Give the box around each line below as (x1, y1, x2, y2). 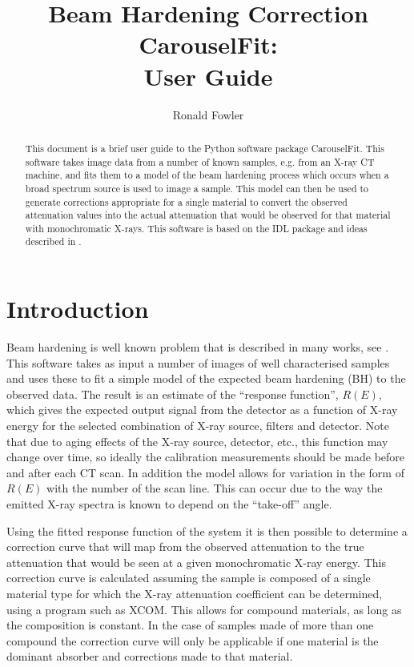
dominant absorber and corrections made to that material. (6, 648, 293, 665)
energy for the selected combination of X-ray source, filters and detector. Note (6, 417, 389, 434)
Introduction (6, 292, 149, 325)
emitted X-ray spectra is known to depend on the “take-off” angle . (6, 496, 332, 512)
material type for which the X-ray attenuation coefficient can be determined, (6, 585, 383, 601)
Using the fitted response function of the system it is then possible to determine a (6, 522, 408, 539)
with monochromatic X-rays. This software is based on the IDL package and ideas (25, 221, 368, 235)
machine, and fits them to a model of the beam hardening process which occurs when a (25, 168, 389, 182)
